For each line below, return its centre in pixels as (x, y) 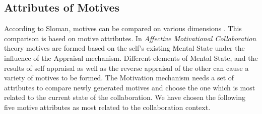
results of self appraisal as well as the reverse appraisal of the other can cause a (126, 68)
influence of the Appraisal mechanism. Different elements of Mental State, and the (131, 58)
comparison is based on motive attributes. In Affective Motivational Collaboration (130, 38)
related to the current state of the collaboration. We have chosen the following (125, 97)
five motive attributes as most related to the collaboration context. (107, 107)
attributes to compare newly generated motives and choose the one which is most (130, 87)
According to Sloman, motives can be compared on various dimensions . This (123, 28)
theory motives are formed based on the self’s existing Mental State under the (124, 48)
